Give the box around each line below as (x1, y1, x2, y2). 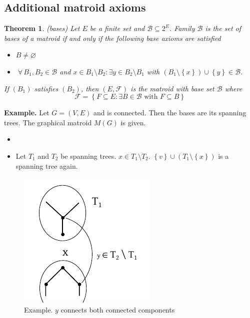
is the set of (205, 23, 241, 33)
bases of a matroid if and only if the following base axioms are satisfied (4, 32, 221, 43)
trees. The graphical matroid (4, 117, 92, 127)
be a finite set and (89, 23, 145, 33)
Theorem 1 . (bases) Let (4, 23, 80, 33)
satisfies (34, 83, 58, 93)
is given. (120, 117, 146, 127)
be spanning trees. (60, 150, 116, 161)
